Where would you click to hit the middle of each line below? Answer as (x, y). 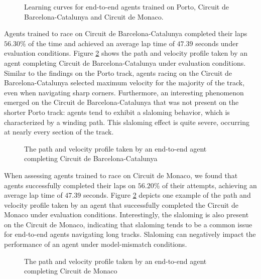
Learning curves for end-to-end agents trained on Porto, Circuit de (126, 7)
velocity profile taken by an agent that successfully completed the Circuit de (121, 204)
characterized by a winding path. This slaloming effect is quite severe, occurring (127, 122)
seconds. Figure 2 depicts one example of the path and (167, 195)
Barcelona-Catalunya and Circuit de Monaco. (94, 16)
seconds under (217, 43)
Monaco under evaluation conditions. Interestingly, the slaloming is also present (126, 215)
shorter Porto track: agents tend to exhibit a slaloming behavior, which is (117, 112)
